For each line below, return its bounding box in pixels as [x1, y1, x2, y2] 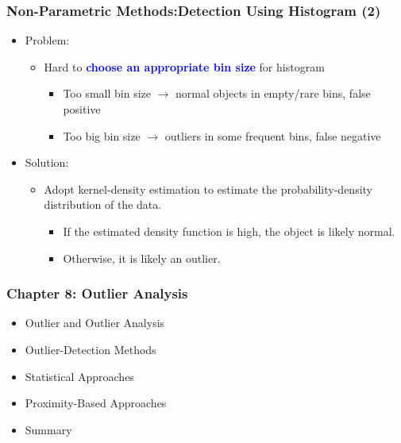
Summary [25, 421, 72, 437]
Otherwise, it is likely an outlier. [63, 249, 221, 266]
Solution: [25, 154, 69, 171]
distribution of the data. [44, 196, 162, 213]
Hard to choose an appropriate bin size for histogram [44, 58, 325, 75]
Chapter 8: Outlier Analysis [6, 283, 188, 303]
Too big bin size [63, 127, 141, 144]
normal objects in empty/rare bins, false [175, 85, 371, 102]
